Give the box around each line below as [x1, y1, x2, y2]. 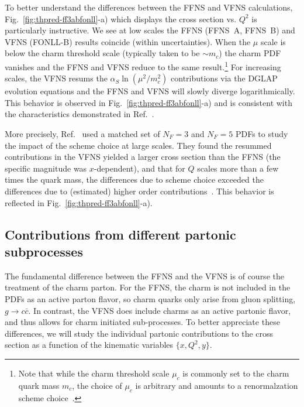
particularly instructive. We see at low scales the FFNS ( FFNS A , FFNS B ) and [5, 24, 295, 36]
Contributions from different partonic [5, 225, 236, 243]
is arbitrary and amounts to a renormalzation [135, 379, 298, 391]
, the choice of [72, 379, 122, 391]
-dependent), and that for [94, 162, 185, 174]
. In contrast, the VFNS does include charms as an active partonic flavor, [28, 304, 291, 316]
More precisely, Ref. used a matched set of [5, 128, 160, 139]
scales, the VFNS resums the [5, 72, 108, 84]
